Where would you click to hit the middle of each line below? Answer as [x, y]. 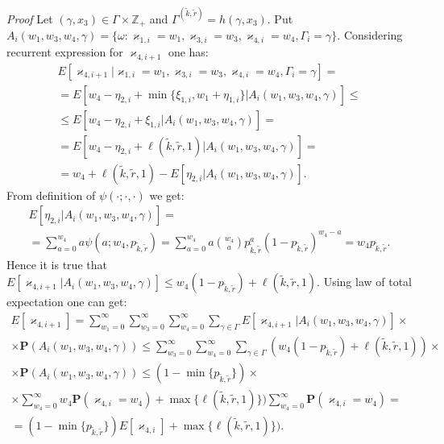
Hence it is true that [57, 264]
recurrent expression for [65, 51]
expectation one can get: [67, 302]
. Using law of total [365, 282]
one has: [188, 51]
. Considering [370, 34]
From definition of [51, 195]
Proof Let [30, 18]
